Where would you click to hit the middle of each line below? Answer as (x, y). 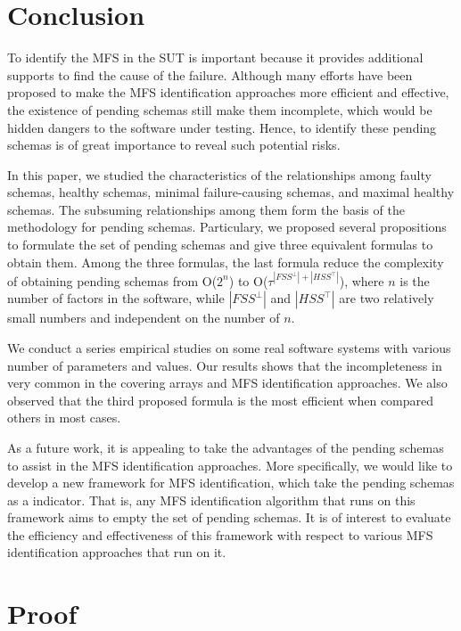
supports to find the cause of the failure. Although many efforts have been (210, 74)
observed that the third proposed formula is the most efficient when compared (221, 400)
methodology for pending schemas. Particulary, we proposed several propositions (227, 227)
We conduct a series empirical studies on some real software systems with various (229, 347)
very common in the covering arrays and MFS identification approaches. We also (227, 383)
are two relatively (387, 298)
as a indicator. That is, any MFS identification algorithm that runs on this (211, 500)
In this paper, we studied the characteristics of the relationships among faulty (219, 174)
